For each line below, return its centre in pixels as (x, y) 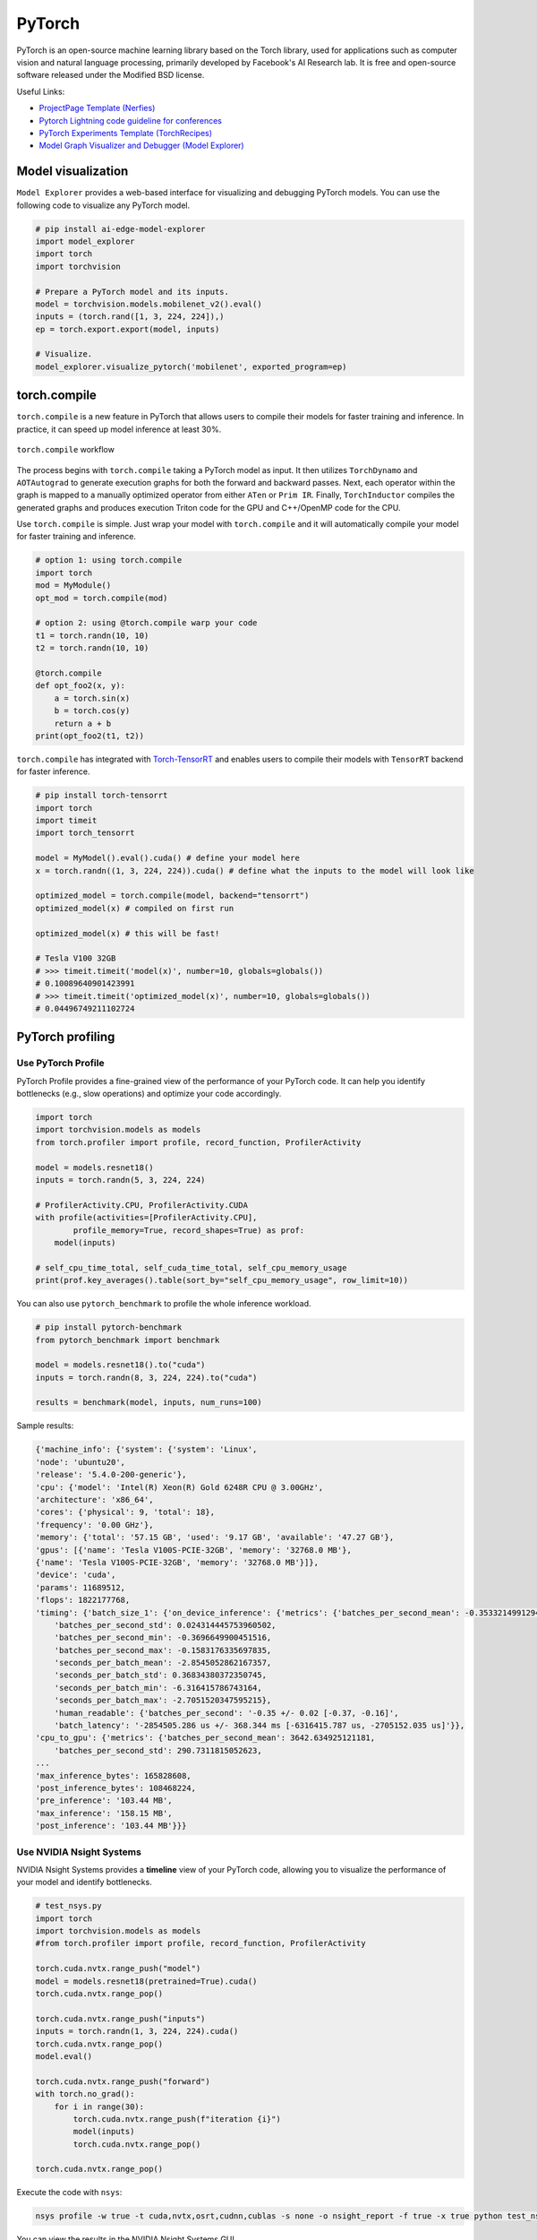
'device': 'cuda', (76, 1575)
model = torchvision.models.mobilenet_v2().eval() (149, 304)
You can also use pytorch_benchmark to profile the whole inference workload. (164, 1304)
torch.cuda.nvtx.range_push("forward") (123, 2081)
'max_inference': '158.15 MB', (104, 1813)
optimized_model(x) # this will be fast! (128, 933)
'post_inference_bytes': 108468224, (116, 1788)
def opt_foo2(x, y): (80, 686)
